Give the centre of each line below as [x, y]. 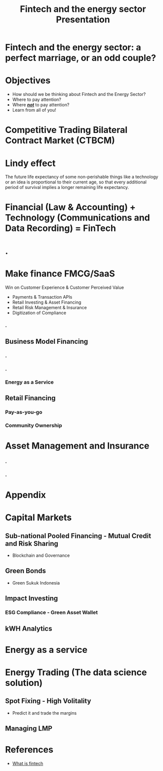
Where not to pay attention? [41, 105]
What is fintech [28, 764]
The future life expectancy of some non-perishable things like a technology [82, 177]
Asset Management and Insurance [77, 446]
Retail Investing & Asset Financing [47, 302]
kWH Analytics [29, 628]
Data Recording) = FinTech [61, 228]
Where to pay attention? [37, 99]
